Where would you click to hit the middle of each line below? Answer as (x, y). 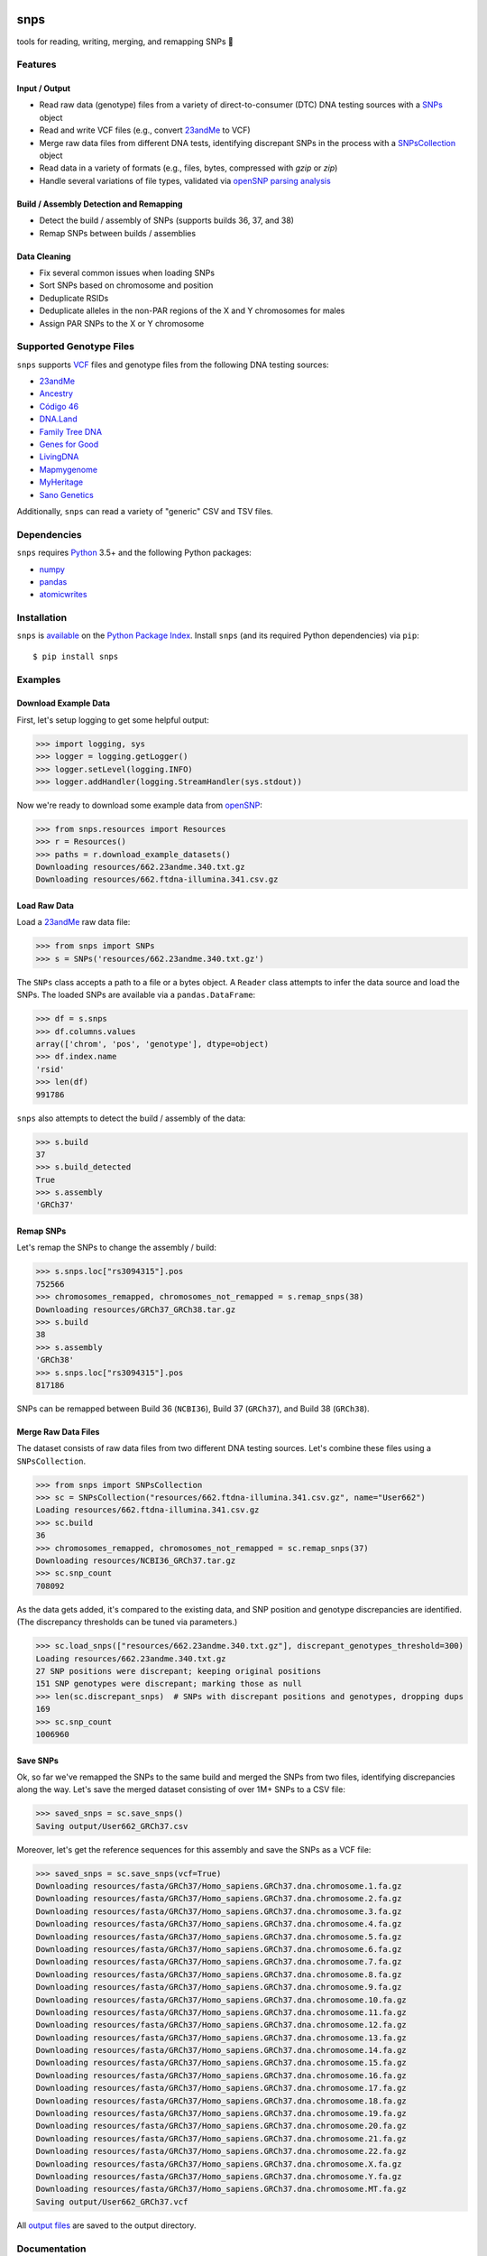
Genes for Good (69, 444)
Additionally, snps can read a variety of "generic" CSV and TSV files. (145, 511)
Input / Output (44, 88)
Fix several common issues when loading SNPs (127, 273)
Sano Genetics (66, 495)
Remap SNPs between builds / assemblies (118, 233)
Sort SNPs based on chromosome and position (126, 285)
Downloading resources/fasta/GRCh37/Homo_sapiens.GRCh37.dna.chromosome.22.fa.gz (221, 2151)
